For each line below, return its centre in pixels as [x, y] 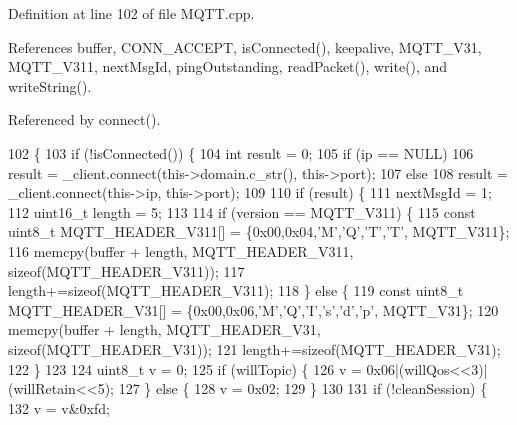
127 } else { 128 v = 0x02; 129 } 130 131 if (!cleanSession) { [303, 388]
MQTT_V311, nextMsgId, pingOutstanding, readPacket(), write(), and [228, 66]
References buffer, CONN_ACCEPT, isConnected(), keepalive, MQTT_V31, [245, 46]
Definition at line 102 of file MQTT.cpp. [131, 13]
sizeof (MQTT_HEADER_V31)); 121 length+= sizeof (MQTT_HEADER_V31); [254, 348]
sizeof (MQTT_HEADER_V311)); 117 [126, 270]
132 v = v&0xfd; [59, 407]
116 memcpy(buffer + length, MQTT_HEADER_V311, [181, 250]
